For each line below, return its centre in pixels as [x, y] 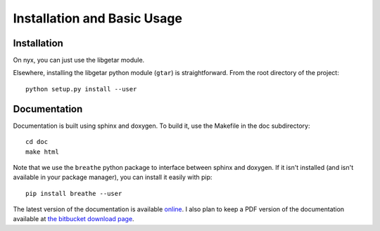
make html [42, 152]
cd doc [37, 142]
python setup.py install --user [81, 89]
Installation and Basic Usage [98, 18]
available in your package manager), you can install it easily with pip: [113, 177]
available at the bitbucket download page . [74, 219]
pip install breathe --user [74, 193]
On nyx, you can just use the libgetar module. [79, 60]
